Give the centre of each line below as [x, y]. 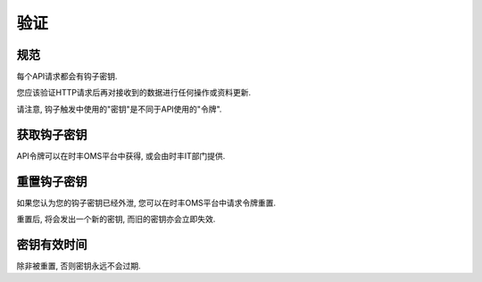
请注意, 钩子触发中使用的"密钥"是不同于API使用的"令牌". [119, 109]
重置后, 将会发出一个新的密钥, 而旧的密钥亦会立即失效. [116, 220]
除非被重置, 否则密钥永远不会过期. [79, 265]
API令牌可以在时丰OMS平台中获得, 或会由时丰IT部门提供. [121, 155]
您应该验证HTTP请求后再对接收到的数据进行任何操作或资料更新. [134, 93]
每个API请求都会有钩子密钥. [67, 77]
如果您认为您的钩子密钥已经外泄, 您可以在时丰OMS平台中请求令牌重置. [146, 203]
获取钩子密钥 [52, 134]
